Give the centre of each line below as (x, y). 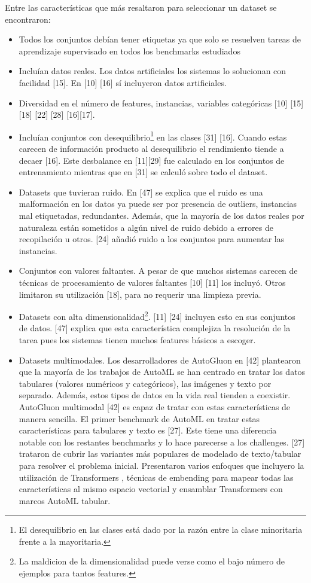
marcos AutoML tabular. (65, 500)
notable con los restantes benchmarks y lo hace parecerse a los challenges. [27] (162, 442)
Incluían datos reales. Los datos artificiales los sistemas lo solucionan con (153, 71)
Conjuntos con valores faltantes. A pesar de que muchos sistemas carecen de (158, 271)
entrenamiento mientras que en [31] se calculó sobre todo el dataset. (143, 172)
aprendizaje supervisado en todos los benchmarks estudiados (129, 51)
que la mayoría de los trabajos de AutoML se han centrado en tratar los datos (162, 372)
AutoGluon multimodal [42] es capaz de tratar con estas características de (155, 406)
